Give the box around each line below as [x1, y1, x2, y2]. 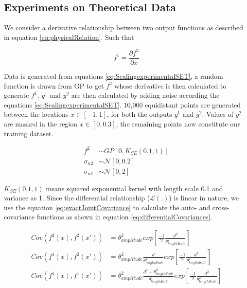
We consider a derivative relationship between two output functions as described [4, 22, 244, 33]
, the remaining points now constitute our [116, 118, 240, 128]
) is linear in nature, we [169, 193, 239, 203]
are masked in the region [4, 118, 78, 128]
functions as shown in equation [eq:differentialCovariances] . [36, 212, 212, 222]
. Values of [202, 109, 233, 119]
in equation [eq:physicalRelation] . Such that [4, 32, 134, 42]
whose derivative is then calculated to [114, 80, 227, 90]
